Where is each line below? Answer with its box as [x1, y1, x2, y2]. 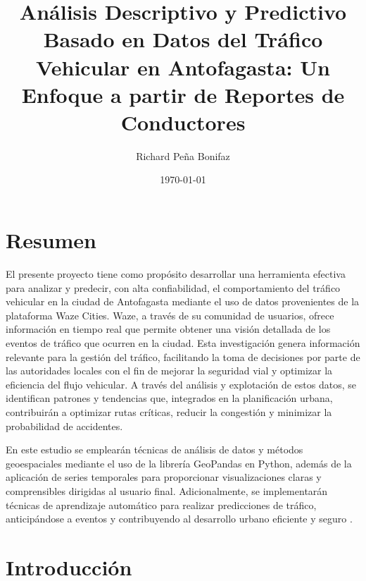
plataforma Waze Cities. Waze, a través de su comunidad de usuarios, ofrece [6, 307, 334, 322]
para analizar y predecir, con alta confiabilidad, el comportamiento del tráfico [6, 280, 341, 295]
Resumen [6, 226, 96, 255]
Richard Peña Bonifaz [136, 148, 230, 163]
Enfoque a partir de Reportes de [21, 80, 345, 109]
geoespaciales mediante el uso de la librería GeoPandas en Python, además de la [6, 455, 352, 470]
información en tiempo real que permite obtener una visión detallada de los [6, 322, 331, 336]
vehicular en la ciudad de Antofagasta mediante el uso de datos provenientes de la [6, 294, 360, 309]
